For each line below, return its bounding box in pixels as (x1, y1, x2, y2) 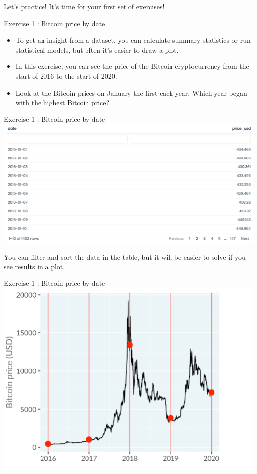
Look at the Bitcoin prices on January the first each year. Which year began (15, 87, 247, 98)
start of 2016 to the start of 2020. (15, 70, 117, 81)
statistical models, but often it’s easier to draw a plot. (15, 44, 179, 54)
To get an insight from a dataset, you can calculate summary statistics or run (15, 35, 251, 45)
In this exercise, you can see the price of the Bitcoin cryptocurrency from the (15, 61, 249, 71)
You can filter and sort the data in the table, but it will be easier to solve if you (4, 252, 246, 262)
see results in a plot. (4, 261, 65, 271)
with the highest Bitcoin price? (15, 97, 110, 107)
